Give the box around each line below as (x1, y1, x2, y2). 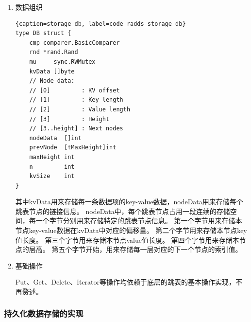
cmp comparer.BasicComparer (29, 39, 120, 46)
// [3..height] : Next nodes (29, 125, 123, 132)
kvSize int (29, 173, 75, 180)
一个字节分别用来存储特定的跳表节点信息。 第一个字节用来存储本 (35, 215, 242, 226)
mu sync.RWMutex (29, 58, 96, 65)
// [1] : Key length (29, 96, 123, 104)
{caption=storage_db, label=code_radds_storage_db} (15, 20, 186, 27)
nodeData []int (29, 134, 82, 142)
